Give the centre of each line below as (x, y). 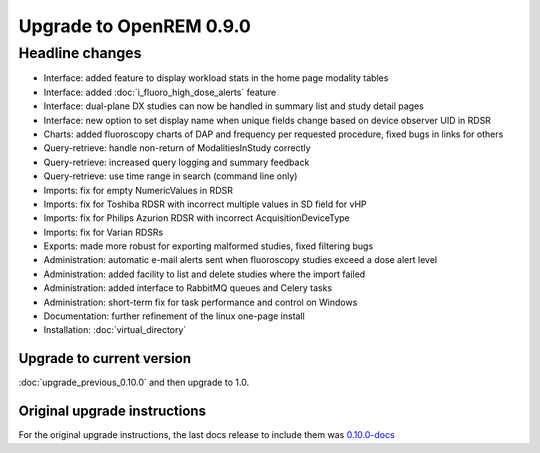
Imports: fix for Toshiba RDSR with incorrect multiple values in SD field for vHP (205, 204)
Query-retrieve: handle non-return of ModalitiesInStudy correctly (177, 148)
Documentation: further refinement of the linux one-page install (174, 316)
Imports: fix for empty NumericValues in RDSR (138, 190)
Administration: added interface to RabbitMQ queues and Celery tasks (188, 288)
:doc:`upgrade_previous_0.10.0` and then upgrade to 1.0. (134, 382)
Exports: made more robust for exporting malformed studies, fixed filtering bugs (208, 246)
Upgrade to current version (105, 358)
